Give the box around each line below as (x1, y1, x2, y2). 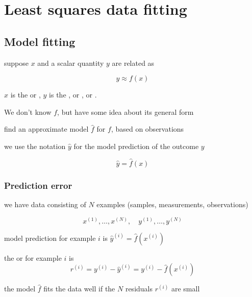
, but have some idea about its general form (57, 106, 194, 117)
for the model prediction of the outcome (73, 140, 199, 151)
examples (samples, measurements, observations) (96, 199, 248, 209)
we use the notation (4, 140, 66, 151)
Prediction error (4, 179, 72, 191)
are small (171, 283, 200, 294)
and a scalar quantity (37, 57, 104, 68)
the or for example (4, 252, 62, 263)
